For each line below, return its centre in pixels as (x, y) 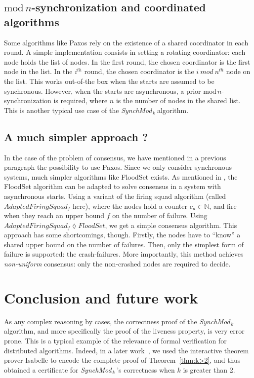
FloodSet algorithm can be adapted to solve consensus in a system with (112, 186)
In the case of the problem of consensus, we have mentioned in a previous (115, 157)
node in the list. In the (38, 71)
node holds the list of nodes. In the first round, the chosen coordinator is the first (127, 61)
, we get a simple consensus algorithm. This (171, 225)
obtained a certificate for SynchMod (58, 369)
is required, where (81, 100)
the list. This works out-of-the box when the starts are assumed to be (109, 81)
